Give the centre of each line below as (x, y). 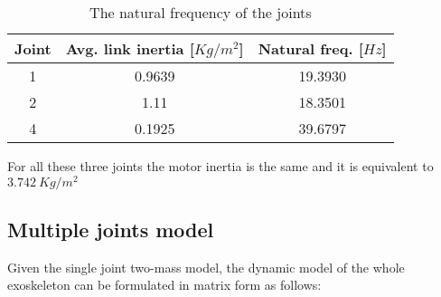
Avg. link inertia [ (130, 48)
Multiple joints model (111, 230)
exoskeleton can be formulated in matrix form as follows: (164, 285)
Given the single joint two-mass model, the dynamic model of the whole (206, 267)
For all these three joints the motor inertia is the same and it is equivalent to (220, 166)
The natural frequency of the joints (201, 12)
